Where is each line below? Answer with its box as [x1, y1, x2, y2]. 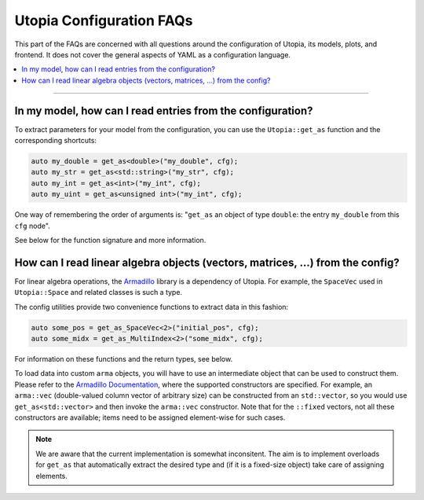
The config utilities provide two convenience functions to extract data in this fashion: [14, 302, 289, 311]
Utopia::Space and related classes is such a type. [14, 288, 183, 297]
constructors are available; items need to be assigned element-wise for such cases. [14, 413, 286, 422]
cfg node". [14, 221, 50, 230]
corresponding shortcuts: [14, 136, 97, 145]
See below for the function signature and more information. [14, 235, 207, 244]
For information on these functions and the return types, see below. [14, 354, 233, 363]
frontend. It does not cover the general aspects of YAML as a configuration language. [14, 50, 291, 59]
